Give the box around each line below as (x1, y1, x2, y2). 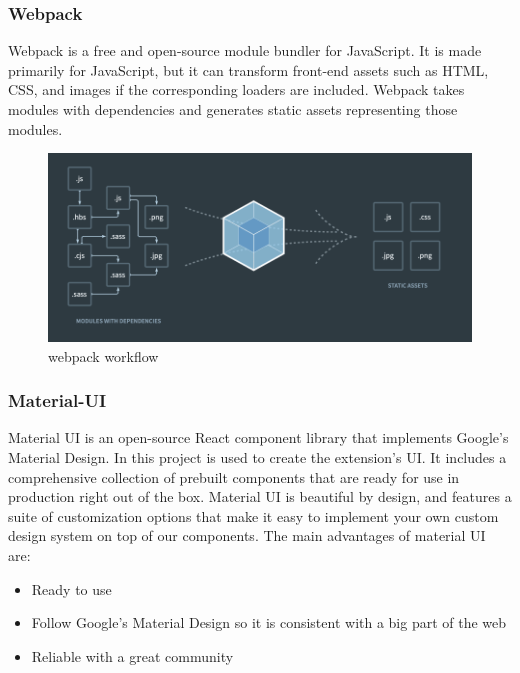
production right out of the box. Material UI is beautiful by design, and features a (8, 486, 512, 507)
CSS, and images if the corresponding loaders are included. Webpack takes (8, 79, 465, 100)
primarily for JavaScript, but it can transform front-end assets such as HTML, (8, 59, 489, 80)
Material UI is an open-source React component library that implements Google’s (8, 427, 509, 448)
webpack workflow (48, 345, 159, 366)
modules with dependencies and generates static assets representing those (8, 99, 458, 119)
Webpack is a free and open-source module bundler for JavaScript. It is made (8, 40, 482, 61)
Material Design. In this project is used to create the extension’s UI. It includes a (8, 447, 507, 468)
